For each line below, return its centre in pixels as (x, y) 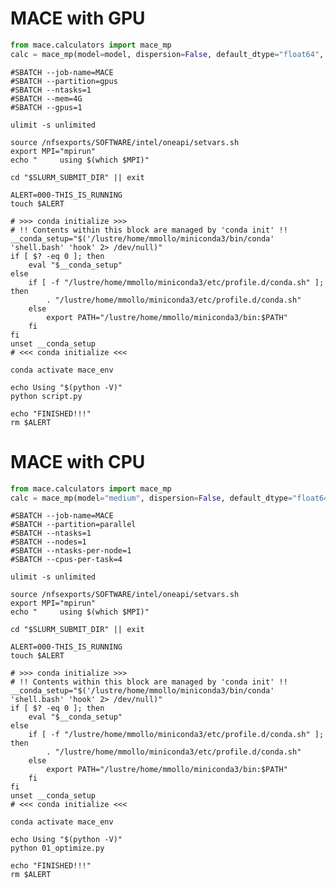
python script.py (46, 396)
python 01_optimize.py (57, 848)
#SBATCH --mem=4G (46, 98)
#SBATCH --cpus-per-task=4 (66, 560)
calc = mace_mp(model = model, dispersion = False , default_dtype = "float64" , (167, 54)
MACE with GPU (78, 18)
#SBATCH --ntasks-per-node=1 (71, 551)
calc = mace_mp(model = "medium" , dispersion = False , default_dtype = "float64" (171, 498)
